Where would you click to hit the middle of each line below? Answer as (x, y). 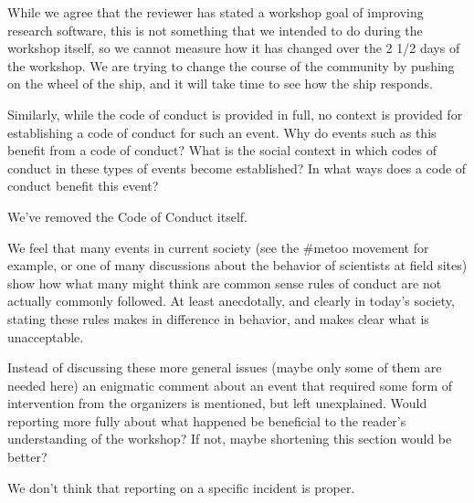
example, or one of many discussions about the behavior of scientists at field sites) (237, 265)
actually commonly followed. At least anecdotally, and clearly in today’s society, (231, 301)
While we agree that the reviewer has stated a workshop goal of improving (216, 12)
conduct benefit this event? (83, 186)
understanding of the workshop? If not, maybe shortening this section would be (230, 439)
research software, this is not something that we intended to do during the (215, 30)
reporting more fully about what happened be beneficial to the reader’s (207, 420)
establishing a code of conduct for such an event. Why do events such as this (222, 132)
